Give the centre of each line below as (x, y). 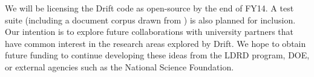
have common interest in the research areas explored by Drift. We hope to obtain (155, 43)
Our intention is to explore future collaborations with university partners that (149, 32)
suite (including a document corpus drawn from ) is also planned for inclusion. (150, 20)
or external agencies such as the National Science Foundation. (119, 66)
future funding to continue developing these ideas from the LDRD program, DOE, (157, 55)
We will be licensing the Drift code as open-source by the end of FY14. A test (149, 8)
